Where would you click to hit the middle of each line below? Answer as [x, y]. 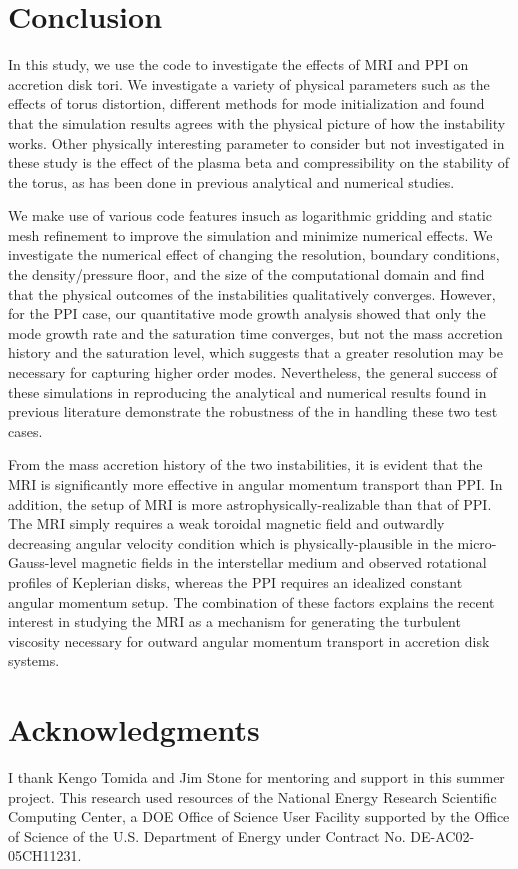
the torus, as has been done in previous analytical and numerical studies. [231, 181]
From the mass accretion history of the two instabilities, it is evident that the [245, 464]
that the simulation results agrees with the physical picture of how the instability [257, 122]
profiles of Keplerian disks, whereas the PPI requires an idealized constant [235, 581]
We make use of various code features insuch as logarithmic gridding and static [250, 215]
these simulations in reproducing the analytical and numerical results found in [247, 391]
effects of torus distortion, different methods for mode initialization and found [246, 103]
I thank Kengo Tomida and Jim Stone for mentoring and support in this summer [256, 777]
